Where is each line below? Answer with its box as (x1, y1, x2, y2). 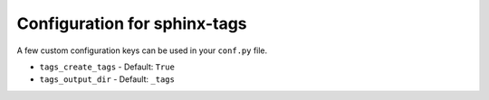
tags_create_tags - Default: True (39, 61, 176, 72)
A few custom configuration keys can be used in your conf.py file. (16, 45, 268, 56)
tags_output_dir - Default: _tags (39, 74, 176, 85)
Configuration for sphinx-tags (16, 14, 248, 33)
